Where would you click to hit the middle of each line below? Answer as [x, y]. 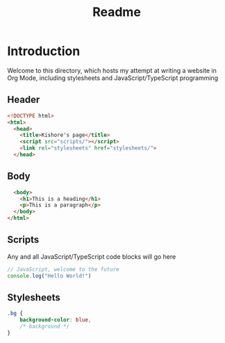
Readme [117, 12]
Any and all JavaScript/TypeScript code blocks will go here [92, 256]
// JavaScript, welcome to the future [63, 269]
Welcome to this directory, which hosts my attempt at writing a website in [112, 70]
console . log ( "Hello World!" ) [49, 276]
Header [24, 100]
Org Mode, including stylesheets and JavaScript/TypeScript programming [113, 78]
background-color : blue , [56, 320]
